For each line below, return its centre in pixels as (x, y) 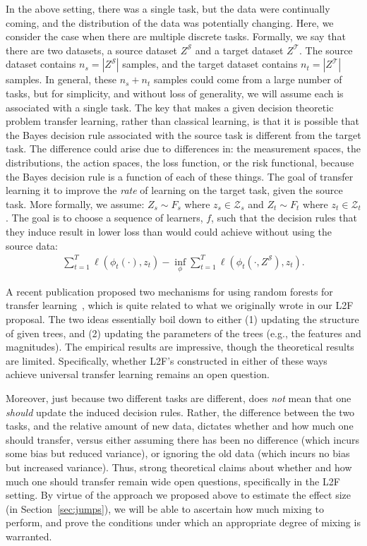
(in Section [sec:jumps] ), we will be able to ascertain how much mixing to (165, 508)
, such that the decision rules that (284, 218)
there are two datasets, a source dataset (92, 50)
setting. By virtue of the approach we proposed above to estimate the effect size (178, 495)
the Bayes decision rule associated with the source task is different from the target (183, 134)
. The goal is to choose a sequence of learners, (104, 218)
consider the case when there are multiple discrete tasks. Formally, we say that (176, 36)
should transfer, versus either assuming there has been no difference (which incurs (182, 439)
